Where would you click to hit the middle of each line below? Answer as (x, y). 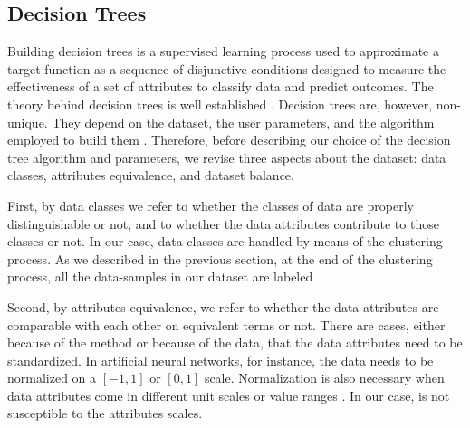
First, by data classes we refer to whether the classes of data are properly (211, 205)
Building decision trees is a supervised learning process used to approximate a (223, 51)
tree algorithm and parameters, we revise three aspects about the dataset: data (227, 157)
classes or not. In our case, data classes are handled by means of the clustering (225, 241)
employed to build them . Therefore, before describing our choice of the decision (229, 140)
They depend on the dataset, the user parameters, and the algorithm (243, 122)
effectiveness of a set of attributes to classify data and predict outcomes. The (221, 86)
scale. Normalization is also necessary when (324, 378)
